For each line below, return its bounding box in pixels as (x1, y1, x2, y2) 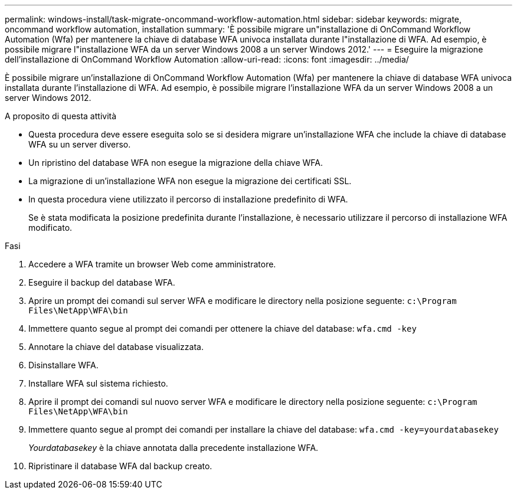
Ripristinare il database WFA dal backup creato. (28, 461, 212, 471)
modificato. (28, 223, 73, 233)
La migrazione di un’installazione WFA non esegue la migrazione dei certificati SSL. (28, 176, 352, 186)
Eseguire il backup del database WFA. (28, 277, 175, 287)
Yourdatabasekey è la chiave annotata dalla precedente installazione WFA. (28, 443, 319, 453)
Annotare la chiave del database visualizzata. (28, 342, 204, 352)
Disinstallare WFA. (28, 360, 99, 370)
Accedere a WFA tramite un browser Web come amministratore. (28, 259, 276, 269)
